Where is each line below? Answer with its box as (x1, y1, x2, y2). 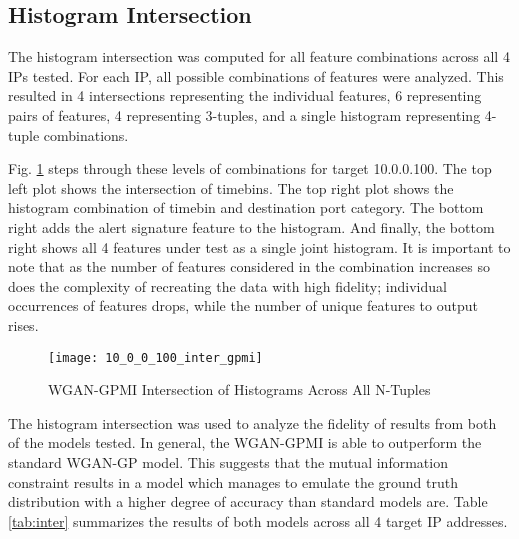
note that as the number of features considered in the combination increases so (8, 256, 491, 277)
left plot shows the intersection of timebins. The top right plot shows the (8, 177, 454, 198)
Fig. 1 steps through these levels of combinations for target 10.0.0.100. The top (8, 158, 492, 179)
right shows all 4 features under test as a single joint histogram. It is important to (8, 236, 511, 257)
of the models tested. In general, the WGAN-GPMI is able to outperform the (8, 432, 482, 453)
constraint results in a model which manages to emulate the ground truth (8, 471, 459, 492)
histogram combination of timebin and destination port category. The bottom (8, 197, 484, 218)
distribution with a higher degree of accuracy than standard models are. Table (8, 491, 488, 512)
